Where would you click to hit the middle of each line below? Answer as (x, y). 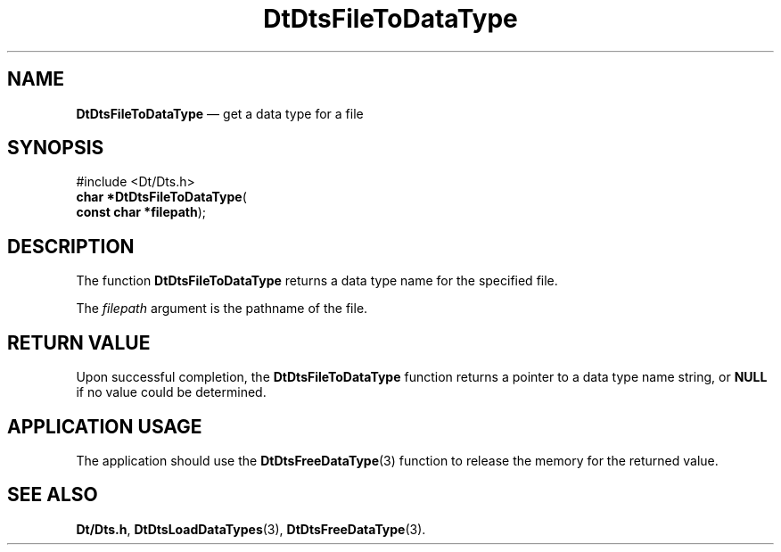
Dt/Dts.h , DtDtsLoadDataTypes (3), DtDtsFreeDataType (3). (251, 529)
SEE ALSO (53, 495)
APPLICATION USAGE (105, 426)
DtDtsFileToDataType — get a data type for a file (220, 113)
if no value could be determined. (171, 392)
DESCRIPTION (71, 246)
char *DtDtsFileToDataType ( (161, 197)
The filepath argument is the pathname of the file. (222, 309)
